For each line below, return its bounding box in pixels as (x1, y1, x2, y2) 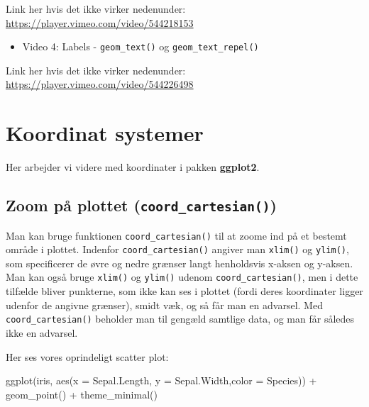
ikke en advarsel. (6, 325, 78, 340)
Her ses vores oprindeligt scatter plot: (6, 349, 169, 364)
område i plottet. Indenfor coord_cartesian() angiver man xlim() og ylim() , (6, 242, 349, 257)
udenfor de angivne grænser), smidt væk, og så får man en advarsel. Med (6, 297, 323, 312)
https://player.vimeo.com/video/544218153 (6, 15, 194, 30)
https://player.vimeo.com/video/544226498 (6, 77, 194, 91)
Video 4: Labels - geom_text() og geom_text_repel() (22, 39, 259, 54)
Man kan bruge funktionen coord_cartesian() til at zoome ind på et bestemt (6, 228, 347, 242)
